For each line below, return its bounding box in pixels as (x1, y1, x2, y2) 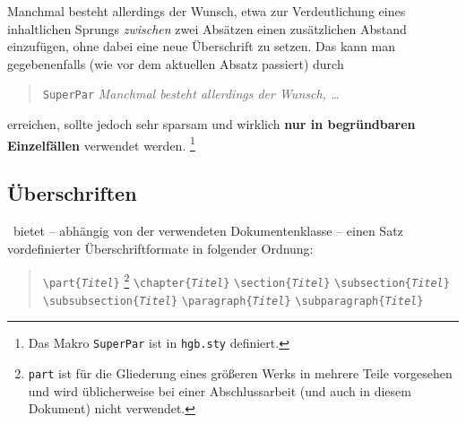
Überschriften (7, 179, 137, 207)
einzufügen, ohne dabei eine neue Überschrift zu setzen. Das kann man (7, 37, 395, 56)
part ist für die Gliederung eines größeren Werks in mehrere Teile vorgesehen (28, 363, 453, 382)
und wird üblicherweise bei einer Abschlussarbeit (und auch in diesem (28, 381, 411, 400)
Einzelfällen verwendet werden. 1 (7, 133, 195, 154)
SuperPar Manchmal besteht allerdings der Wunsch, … (42, 84, 340, 103)
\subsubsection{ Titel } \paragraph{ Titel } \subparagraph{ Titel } (42, 294, 424, 307)
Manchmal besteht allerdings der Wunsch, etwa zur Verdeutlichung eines (7, 2, 406, 20)
